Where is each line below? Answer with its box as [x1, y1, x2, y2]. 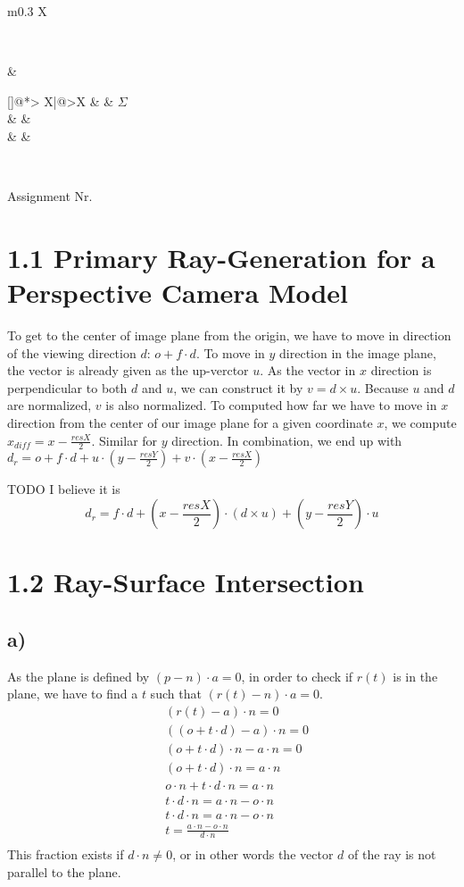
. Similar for [91, 431, 158, 449]
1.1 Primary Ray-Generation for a [7, 238, 435, 275]
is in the [393, 666, 438, 685]
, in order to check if [241, 666, 353, 685]
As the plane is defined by [7, 666, 150, 685]
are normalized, [7, 396, 92, 414]
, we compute [384, 414, 457, 432]
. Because [357, 378, 409, 397]
